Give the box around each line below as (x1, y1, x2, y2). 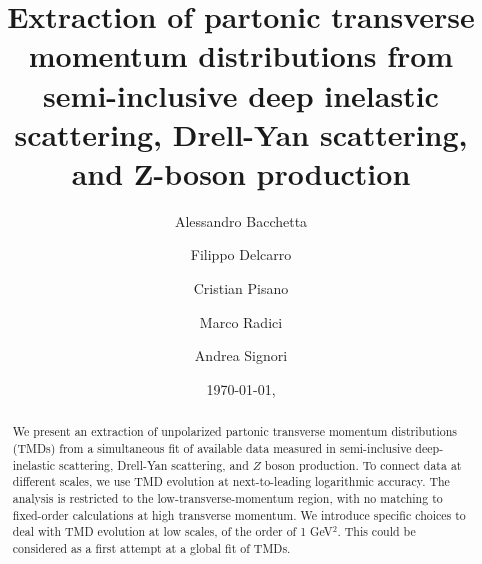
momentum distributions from (28, 35, 454, 76)
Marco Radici (199, 311, 283, 332)
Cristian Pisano (193, 278, 289, 299)
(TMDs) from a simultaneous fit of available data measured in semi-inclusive (12, 439, 412, 456)
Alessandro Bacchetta (174, 210, 308, 231)
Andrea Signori (194, 345, 288, 366)
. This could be (337, 523, 416, 540)
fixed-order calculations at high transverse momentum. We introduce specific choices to (12, 506, 466, 523)
